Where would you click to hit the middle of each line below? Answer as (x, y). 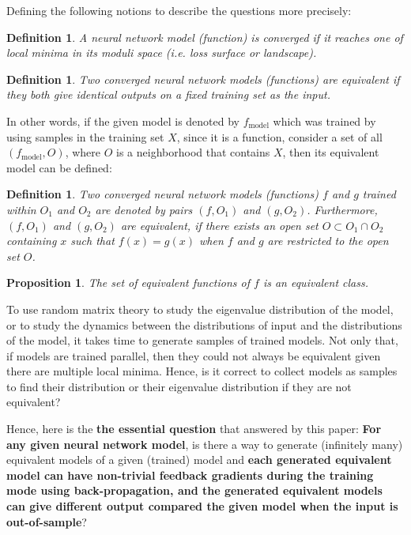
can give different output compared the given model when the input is (202, 506)
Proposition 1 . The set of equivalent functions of (128, 283)
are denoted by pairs (144, 209)
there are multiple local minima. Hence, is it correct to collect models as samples (202, 371)
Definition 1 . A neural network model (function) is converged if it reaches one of (205, 37)
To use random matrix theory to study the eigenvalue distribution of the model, (200, 309)
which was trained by (324, 121)
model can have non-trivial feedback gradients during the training (190, 475)
